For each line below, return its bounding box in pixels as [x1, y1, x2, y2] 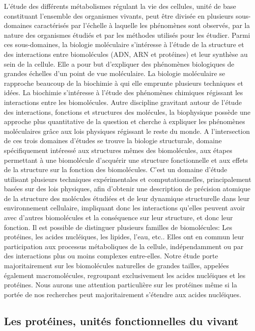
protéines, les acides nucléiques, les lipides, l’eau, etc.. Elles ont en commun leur [4, 231, 244, 242]
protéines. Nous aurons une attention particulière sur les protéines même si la [4, 280, 237, 290]
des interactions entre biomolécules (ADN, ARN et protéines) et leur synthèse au [4, 49, 248, 59]
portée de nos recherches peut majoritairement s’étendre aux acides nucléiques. [4, 289, 241, 299]
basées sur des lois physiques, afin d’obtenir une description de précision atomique [4, 183, 251, 194]
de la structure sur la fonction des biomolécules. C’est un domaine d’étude [4, 164, 227, 175]
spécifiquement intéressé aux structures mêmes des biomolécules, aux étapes [4, 145, 232, 155]
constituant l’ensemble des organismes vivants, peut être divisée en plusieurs [4, 10, 234, 21]
